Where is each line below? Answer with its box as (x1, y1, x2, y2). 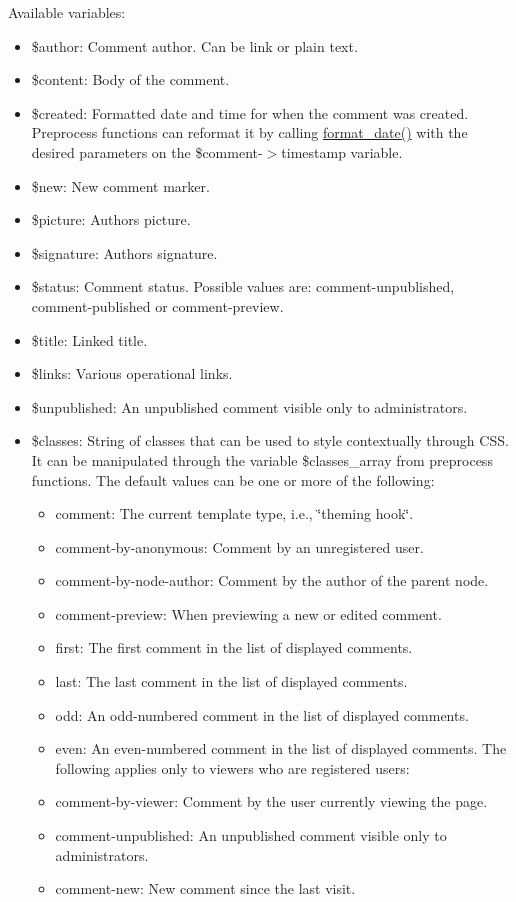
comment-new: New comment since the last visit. (55, 878, 356, 899)
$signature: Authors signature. (31, 242, 218, 263)
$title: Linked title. (31, 329, 148, 350)
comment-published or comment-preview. (31, 295, 284, 316)
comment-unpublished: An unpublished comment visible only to (55, 825, 447, 846)
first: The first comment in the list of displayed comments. (55, 637, 413, 658)
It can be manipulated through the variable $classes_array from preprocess (31, 449, 493, 470)
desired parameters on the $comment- (31, 141, 263, 162)
